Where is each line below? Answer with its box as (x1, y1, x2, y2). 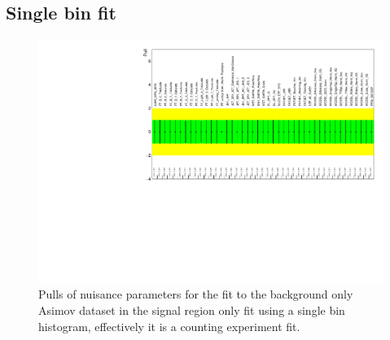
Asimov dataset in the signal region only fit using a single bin (38, 302, 345, 319)
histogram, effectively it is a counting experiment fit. (38, 317, 300, 334)
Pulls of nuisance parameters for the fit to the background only (38, 286, 353, 303)
